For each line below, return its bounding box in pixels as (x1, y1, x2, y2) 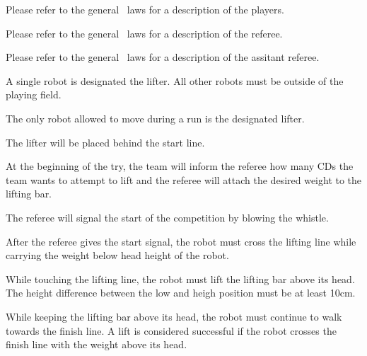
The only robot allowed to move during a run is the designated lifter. (6, 110, 305, 125)
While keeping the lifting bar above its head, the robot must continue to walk (6, 309, 342, 323)
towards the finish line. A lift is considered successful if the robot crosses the (6, 323, 337, 338)
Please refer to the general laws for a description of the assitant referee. (6, 50, 320, 64)
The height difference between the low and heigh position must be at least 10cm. (6, 285, 356, 300)
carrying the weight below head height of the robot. (6, 248, 229, 263)
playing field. (6, 87, 62, 102)
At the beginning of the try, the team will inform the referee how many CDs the (6, 159, 354, 173)
